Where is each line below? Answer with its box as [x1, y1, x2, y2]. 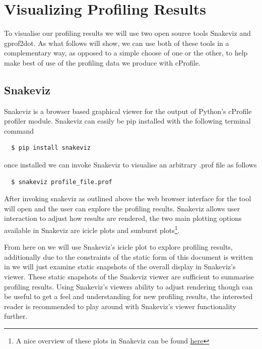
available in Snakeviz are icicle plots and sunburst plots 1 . [4, 223, 180, 235]
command [4, 125, 34, 136]
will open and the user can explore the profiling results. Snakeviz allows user [4, 203, 240, 213]
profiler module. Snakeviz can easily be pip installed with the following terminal [4, 115, 251, 126]
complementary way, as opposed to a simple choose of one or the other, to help [4, 47, 248, 58]
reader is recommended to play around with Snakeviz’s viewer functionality [4, 301, 236, 311]
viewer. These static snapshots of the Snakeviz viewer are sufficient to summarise [4, 271, 254, 282]
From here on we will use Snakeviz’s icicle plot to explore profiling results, [4, 242, 233, 252]
